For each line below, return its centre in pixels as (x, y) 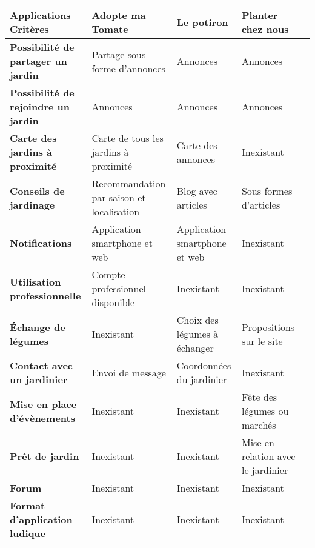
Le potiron (202, 22)
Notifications (41, 243)
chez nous (265, 29)
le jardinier (265, 470)
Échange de (38, 327)
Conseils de (37, 190)
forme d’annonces (128, 68)
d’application (41, 519)
